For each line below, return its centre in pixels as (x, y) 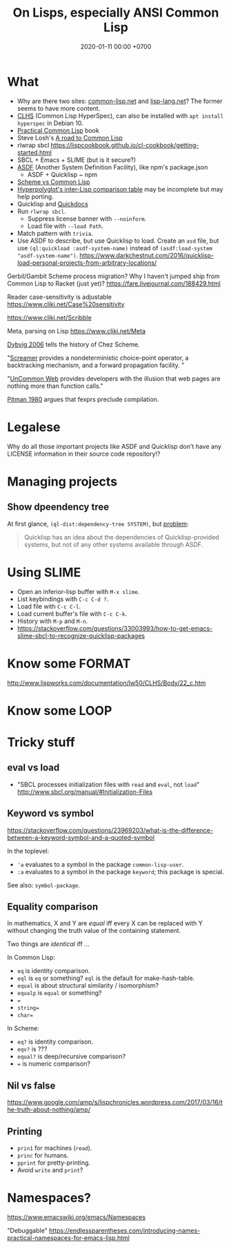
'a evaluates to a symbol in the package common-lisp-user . (100, 864)
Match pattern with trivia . (55, 233)
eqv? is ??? (32, 1049)
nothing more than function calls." (55, 386)
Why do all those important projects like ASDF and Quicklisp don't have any (114, 446)
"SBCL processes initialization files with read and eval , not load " (108, 784)
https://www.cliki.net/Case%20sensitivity (66, 304)
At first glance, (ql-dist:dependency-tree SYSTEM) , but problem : (98, 524)
